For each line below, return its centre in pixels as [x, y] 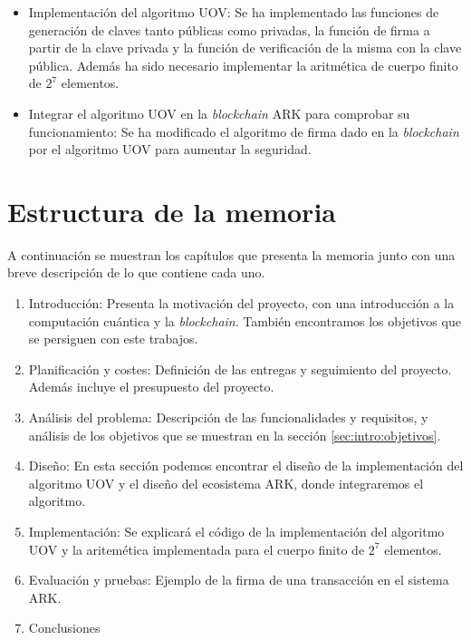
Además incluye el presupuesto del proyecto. [151, 387]
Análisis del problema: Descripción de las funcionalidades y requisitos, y [228, 417]
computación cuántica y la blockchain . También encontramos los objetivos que [245, 320]
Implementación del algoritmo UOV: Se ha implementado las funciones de [234, 12]
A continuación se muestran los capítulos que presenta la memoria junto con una [231, 254]
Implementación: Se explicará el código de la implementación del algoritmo [236, 531]
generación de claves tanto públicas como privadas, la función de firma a [229, 29]
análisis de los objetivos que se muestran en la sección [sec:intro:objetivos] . [235, 435]
